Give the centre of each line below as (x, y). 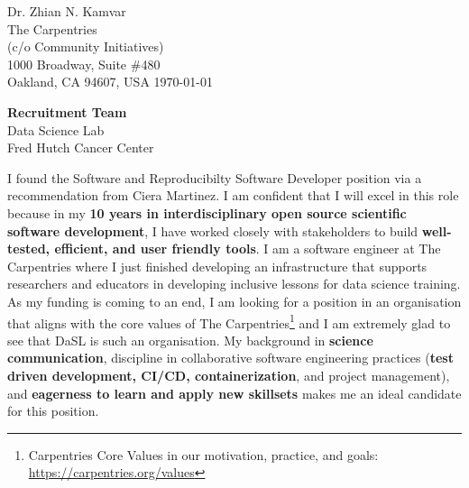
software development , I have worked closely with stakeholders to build (213, 230)
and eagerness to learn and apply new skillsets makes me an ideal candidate (234, 393)
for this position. (53, 411)
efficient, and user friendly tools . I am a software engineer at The (248, 249)
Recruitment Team (67, 111)
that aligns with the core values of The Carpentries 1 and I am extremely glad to (229, 321)
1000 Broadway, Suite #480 (84, 64)
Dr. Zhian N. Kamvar (67, 11)
